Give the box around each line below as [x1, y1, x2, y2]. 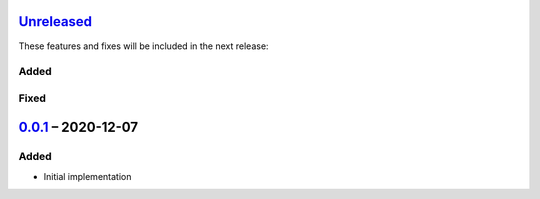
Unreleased [18, 13, 93, 30]
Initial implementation [43, 170, 132, 182]
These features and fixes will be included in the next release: [18, 40, 269, 52]
